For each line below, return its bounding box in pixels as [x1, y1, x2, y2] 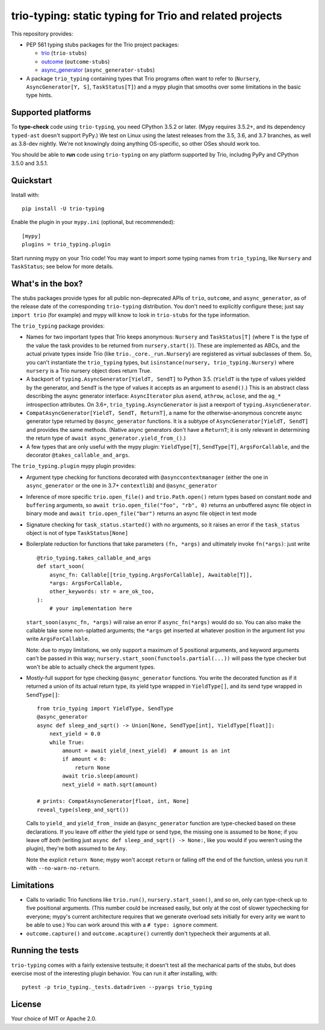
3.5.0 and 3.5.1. [11, 160, 48, 167]
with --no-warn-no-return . [26, 864, 101, 872]
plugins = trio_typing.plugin [22, 241, 111, 248]
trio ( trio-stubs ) [41, 49, 87, 57]
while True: [49, 738, 85, 746]
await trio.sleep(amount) [62, 773, 138, 779]
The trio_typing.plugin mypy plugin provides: [11, 463, 136, 470]
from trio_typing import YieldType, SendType [37, 705, 174, 712]
